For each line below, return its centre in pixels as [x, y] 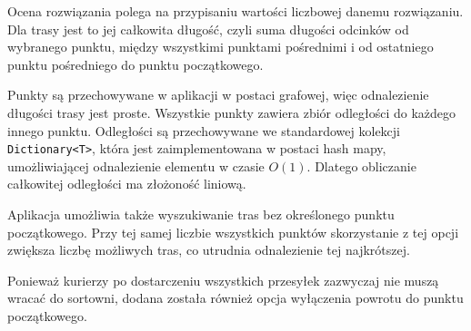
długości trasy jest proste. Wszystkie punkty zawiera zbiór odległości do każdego [232, 112]
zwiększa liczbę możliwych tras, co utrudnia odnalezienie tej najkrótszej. [209, 250]
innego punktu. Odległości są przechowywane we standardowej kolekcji [204, 130]
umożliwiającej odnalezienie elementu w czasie [136, 165]
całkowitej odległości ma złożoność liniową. [127, 184]
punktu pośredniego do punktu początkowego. [135, 64]
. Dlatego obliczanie [361, 165]
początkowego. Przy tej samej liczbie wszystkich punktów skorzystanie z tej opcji [233, 232]
